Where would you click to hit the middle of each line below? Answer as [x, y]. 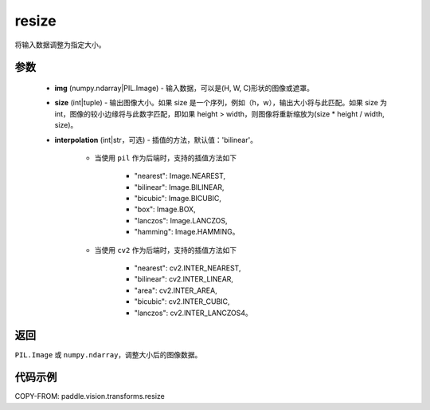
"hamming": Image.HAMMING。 [187, 232]
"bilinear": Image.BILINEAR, [179, 187]
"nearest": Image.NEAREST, [180, 176]
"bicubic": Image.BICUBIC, [178, 199]
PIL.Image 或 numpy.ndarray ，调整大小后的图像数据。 [108, 354]
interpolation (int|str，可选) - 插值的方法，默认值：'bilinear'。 [156, 140]
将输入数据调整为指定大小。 [60, 45]
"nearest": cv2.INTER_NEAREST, [188, 268]
